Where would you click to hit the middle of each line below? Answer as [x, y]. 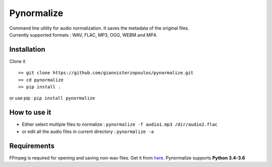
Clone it [17, 61]
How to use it [30, 113]
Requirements [32, 146]
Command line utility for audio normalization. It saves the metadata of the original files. [99, 28]
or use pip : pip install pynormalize [52, 98]
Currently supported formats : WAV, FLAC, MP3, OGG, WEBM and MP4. [83, 35]
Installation [27, 49]
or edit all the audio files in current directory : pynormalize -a [88, 131]
